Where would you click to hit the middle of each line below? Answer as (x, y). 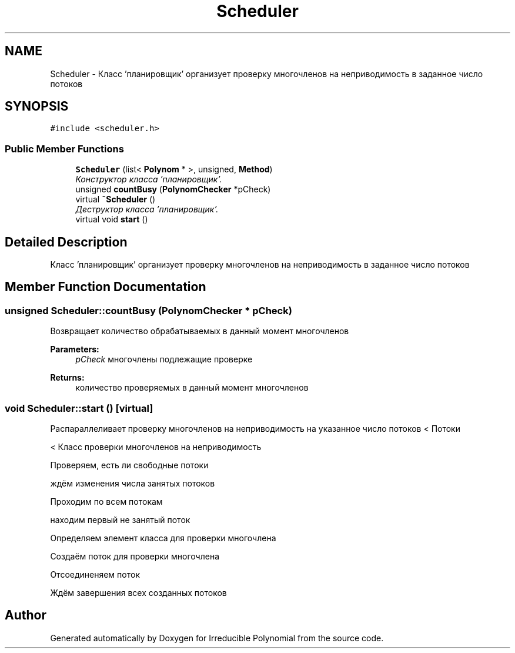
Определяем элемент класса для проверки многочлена (163, 538)
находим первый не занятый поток (120, 520)
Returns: (67, 378)
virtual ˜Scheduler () (116, 199)
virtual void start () (112, 219)
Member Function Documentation (106, 287)
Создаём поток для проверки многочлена (135, 556)
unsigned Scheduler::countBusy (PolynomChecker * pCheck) (148, 310)
